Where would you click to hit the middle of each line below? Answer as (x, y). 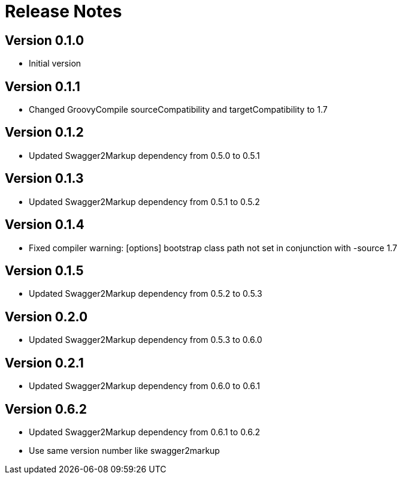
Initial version (55, 64)
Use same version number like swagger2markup (124, 450)
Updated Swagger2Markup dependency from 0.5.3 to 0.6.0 (146, 340)
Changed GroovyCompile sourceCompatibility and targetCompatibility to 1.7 (178, 110)
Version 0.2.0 (46, 317)
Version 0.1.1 (43, 86)
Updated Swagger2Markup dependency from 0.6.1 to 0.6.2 (145, 432)
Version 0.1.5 (44, 270)
